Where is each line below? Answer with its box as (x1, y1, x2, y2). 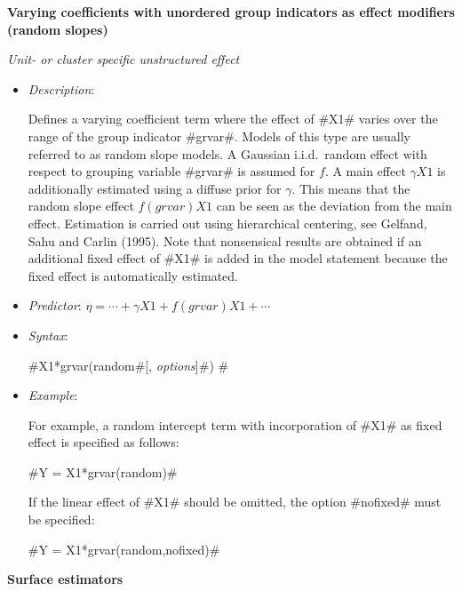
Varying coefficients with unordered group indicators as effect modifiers (7, 3, 455, 20)
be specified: (28, 510, 95, 529)
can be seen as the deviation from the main (216, 196, 452, 215)
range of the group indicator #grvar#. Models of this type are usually (28, 126, 411, 145)
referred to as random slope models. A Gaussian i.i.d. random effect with (28, 144, 427, 163)
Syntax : (28, 325, 68, 344)
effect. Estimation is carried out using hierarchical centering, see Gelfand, (28, 213, 427, 232)
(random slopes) (7, 20, 108, 38)
